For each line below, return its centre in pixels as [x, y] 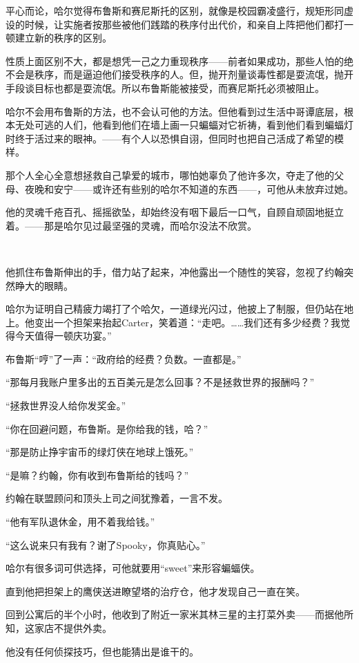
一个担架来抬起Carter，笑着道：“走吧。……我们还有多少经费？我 [197, 322]
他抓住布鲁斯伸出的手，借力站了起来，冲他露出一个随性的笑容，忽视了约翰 [175, 271]
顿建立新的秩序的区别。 [59, 38]
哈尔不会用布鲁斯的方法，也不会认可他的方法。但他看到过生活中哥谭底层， [175, 111]
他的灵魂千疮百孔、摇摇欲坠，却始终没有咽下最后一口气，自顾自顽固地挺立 [175, 212]
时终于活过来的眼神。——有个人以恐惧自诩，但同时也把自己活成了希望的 [170, 138]
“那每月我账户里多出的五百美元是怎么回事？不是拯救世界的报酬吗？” [160, 382]
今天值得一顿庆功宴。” [63, 336]
